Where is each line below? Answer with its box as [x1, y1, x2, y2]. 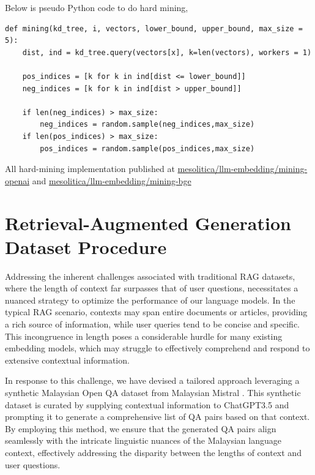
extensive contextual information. [5, 353, 130, 366]
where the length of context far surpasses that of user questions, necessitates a [5, 282, 298, 294]
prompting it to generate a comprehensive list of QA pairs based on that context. [5, 410, 310, 423]
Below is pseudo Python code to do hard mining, [5, 1, 188, 13]
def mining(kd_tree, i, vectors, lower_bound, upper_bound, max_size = [5, 24, 303, 33]
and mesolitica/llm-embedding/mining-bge [32, 174, 191, 187]
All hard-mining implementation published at [5, 162, 175, 175]
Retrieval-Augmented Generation [5, 210, 291, 235]
